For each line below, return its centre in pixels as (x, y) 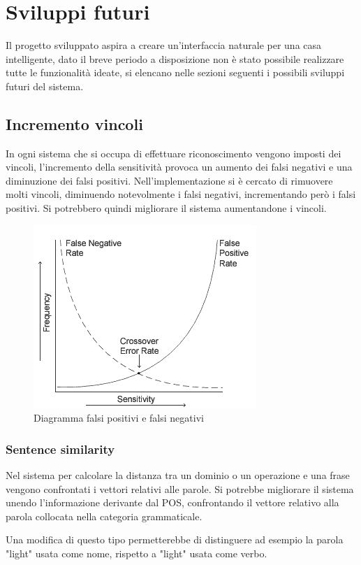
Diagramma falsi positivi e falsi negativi (119, 418)
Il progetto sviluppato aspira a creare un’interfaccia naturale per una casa (164, 45)
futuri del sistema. (45, 86)
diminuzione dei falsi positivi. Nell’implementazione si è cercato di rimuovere (169, 180)
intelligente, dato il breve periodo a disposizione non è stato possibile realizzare (175, 58)
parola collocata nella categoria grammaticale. (104, 516)
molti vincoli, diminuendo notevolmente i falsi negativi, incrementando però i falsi (181, 194)
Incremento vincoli (74, 123)
